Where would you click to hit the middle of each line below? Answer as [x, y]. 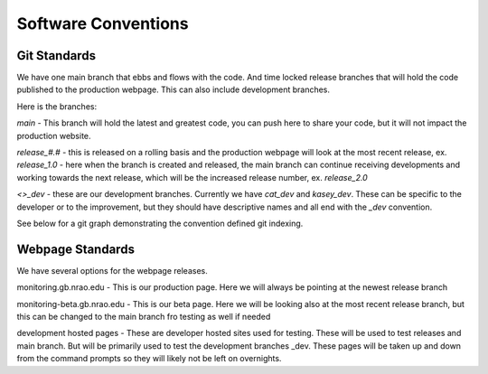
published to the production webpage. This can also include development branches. [173, 89]
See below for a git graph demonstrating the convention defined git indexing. [160, 223]
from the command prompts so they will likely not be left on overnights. [149, 359]
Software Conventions [103, 23]
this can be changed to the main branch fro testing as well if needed [144, 317]
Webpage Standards [76, 249]
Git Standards [56, 56]
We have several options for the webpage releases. [112, 270]
